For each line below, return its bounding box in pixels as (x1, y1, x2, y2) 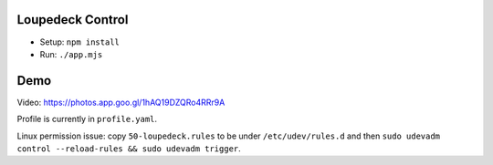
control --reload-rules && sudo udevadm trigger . (16, 142, 241, 154)
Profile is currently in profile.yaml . (16, 114, 158, 125)
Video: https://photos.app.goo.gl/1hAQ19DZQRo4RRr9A (16, 97, 226, 108)
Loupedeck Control (16, 12, 129, 27)
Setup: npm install (39, 36, 121, 47)
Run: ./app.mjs (39, 48, 103, 59)
